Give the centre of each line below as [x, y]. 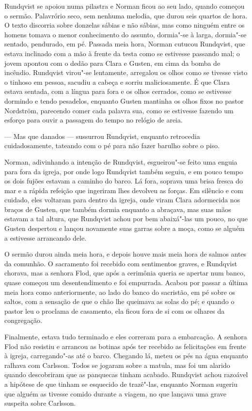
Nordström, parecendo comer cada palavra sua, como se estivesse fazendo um [119, 110]
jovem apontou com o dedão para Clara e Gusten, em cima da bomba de [112, 63]
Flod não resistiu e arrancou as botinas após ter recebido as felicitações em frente [125, 346]
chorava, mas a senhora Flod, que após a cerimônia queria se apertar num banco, [125, 273]
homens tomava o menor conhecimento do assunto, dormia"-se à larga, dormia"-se [126, 34]
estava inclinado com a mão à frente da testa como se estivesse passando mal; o [122, 53]
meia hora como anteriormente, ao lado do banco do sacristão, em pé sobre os [120, 292]
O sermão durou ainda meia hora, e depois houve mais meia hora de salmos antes [126, 254]
